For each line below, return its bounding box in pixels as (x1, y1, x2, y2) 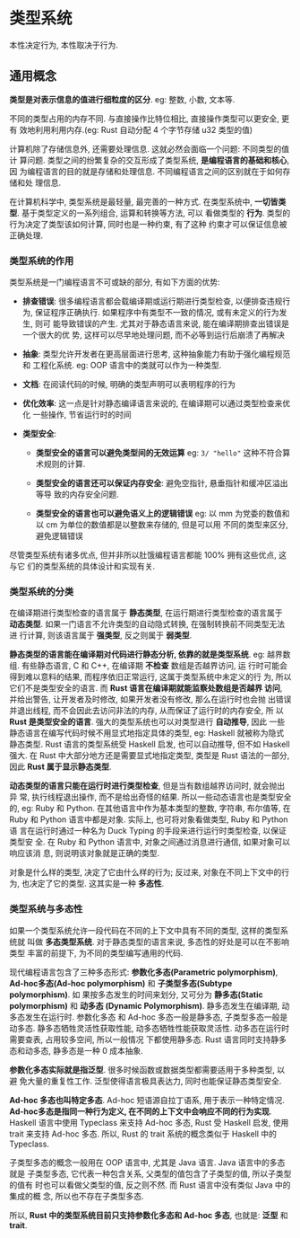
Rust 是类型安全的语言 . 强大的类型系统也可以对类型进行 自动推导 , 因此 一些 (9, 716, 286, 728)
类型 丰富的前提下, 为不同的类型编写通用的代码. (9, 947, 184, 958)
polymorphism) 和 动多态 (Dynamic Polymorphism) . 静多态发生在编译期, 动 (9, 1000, 290, 1011)
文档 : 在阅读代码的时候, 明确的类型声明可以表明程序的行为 (21, 379, 236, 390)
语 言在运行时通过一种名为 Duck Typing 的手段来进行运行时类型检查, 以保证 (9, 826, 287, 836)
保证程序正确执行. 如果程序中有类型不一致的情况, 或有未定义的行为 (34, 307, 279, 318)
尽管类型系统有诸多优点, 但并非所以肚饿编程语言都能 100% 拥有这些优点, (9, 550, 277, 561)
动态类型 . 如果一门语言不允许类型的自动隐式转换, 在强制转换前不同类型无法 (9, 619, 285, 630)
